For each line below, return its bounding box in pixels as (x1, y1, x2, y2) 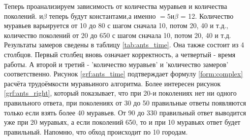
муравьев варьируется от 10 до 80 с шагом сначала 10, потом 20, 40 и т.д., (4, 20, 228, 31)
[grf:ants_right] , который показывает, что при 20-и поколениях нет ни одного (4, 88, 237, 98)
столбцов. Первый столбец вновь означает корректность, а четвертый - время (4, 49, 236, 59)
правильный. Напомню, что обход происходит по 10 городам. (4, 126, 188, 137)
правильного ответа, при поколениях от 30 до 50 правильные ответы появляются (4, 97, 247, 107)
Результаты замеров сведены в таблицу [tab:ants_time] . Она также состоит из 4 (4, 39, 245, 50)
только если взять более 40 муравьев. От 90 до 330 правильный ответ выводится (4, 107, 247, 117)
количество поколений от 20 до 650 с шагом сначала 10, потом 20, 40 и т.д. (4, 30, 231, 40)
